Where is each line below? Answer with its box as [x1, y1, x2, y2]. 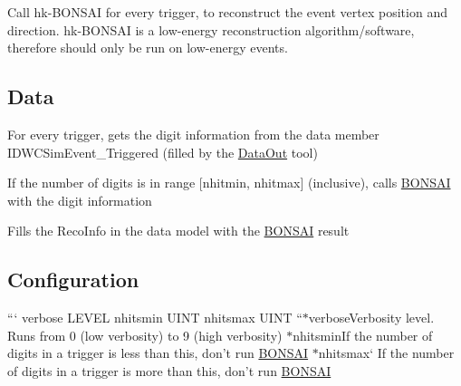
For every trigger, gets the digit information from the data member [7, 124, 379, 143]
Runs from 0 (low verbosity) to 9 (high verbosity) [7, 325, 283, 344]
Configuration [7, 265, 139, 294]
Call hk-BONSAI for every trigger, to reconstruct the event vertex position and [7, 3, 447, 21]
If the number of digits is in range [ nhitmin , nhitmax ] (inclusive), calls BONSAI [7, 173, 451, 192]
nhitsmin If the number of [293, 325, 433, 344]
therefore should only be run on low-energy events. [7, 38, 288, 57]
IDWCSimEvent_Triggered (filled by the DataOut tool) [7, 142, 318, 161]
